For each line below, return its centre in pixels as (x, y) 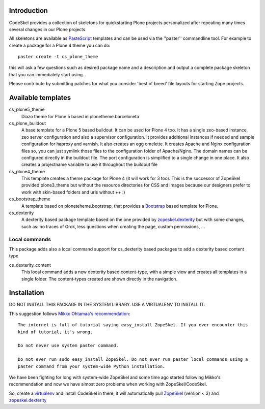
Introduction (28, 11)
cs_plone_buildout (27, 123)
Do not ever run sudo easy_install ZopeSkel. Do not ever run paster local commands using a (133, 360)
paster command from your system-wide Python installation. (92, 366)
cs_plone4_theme (27, 171)
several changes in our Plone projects (47, 29)
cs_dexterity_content (30, 265)
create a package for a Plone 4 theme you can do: (60, 45)
